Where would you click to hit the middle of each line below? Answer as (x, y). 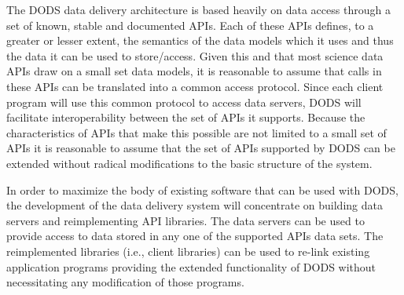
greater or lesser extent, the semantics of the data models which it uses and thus (200, 40)
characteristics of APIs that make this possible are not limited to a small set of (196, 132)
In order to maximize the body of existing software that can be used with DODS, (202, 189)
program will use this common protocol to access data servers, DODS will (184, 102)
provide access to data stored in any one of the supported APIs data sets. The (195, 236)
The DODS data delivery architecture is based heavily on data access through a (198, 9)
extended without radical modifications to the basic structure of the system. (189, 163)
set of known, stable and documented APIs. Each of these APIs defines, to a (190, 25)
